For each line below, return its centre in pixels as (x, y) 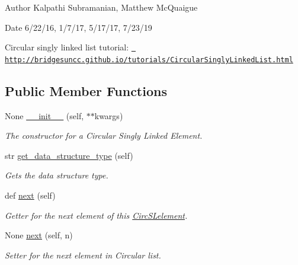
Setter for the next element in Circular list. (83, 255)
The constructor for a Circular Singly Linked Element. (104, 135)
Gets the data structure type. (57, 175)
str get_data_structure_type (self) (69, 155)
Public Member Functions (86, 90)
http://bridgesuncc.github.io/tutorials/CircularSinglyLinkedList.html (149, 60)
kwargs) (109, 115)
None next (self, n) (39, 235)
